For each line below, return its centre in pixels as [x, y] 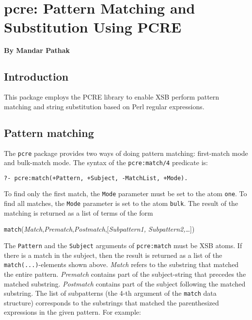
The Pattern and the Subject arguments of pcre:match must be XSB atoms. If [123, 245]
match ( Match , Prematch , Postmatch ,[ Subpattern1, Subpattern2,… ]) [99, 229]
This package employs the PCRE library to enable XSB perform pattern [112, 97]
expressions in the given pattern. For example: [72, 312]
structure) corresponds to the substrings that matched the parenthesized [111, 302]
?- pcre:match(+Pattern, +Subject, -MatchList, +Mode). [96, 178]
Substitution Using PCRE [93, 27]
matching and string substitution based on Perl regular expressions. [104, 106]
